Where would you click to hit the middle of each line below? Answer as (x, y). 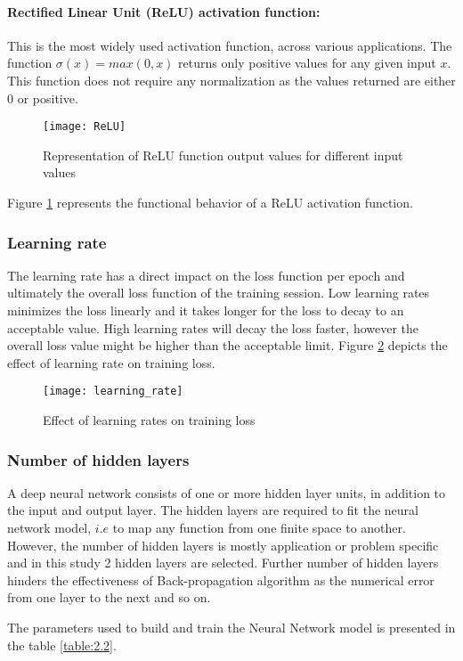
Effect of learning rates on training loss (149, 420)
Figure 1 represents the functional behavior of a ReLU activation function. (210, 203)
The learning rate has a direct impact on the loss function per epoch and (206, 275)
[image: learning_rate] (113, 392)
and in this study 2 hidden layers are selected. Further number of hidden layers (223, 563)
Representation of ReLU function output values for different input (223, 155)
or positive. (48, 98)
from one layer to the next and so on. (109, 597)
